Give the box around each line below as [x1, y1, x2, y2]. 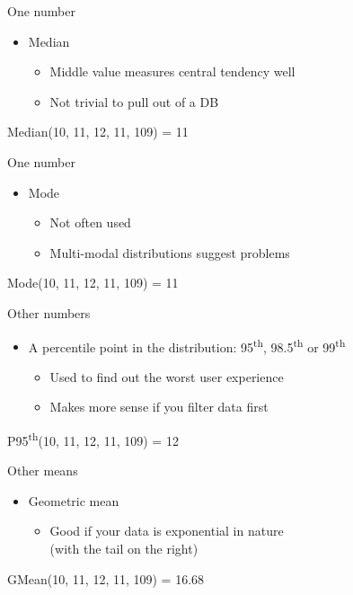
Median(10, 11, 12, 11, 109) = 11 [7, 122, 189, 141]
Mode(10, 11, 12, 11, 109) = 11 [7, 273, 179, 292]
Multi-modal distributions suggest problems [49, 243, 290, 262]
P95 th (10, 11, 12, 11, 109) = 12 [7, 428, 179, 449]
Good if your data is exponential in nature [49, 521, 284, 540]
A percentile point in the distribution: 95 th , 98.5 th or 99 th [28, 334, 346, 356]
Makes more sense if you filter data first [49, 397, 269, 416]
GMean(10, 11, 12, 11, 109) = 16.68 [7, 569, 205, 588]
